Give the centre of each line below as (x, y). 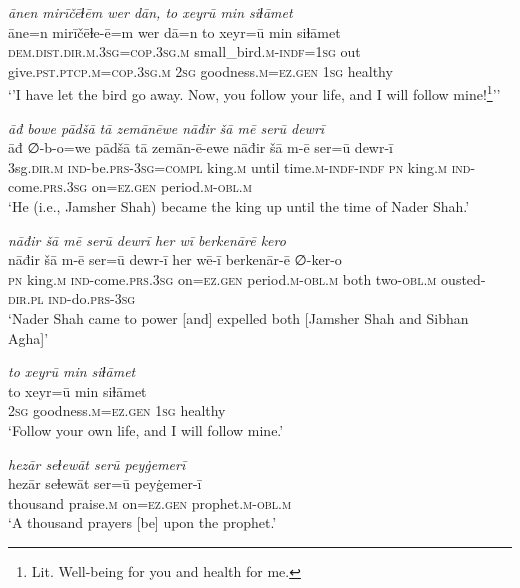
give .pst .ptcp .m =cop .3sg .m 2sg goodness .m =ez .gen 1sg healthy (200, 70)
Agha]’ (28, 337)
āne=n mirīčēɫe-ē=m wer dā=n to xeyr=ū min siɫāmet (174, 31)
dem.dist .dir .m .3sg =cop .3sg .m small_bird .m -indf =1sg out (184, 51)
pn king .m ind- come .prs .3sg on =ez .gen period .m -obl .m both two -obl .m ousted (244, 278)
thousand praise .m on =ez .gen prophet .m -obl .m (150, 502)
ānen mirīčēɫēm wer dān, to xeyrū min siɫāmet (150, 12)
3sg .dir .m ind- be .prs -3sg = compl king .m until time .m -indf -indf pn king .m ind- (242, 166)
